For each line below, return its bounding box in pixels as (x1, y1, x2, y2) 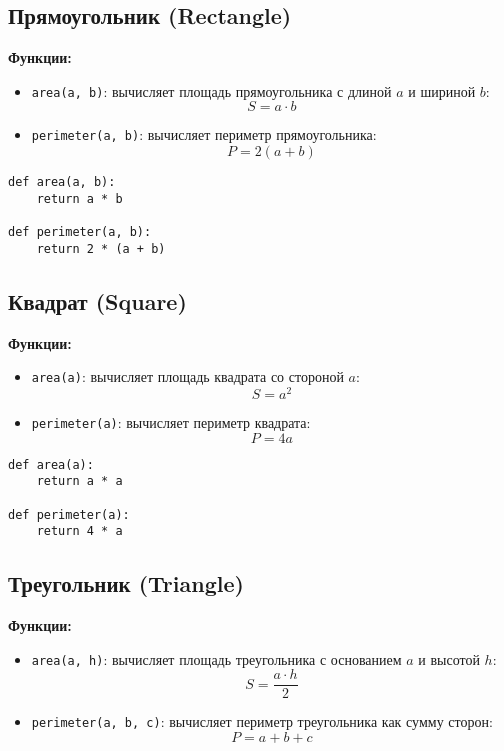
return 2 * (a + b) (36, 241, 166, 256)
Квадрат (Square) (8, 285, 187, 316)
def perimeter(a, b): (8, 225, 152, 240)
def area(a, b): (8, 175, 116, 190)
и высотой (418, 648, 480, 669)
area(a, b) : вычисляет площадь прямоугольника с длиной (31, 80, 392, 101)
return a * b (36, 191, 123, 206)
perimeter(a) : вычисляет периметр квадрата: (31, 411, 311, 432)
